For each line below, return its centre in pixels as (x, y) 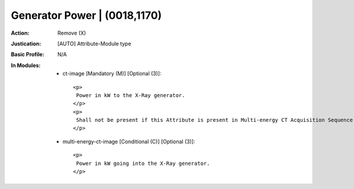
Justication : (26, 44)
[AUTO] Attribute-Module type (94, 44)
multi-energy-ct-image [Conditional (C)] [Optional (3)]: (129, 141)
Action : (20, 33)
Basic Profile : (27, 54)
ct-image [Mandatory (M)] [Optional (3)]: (112, 74)
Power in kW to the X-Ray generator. (130, 95)
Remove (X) (72, 33)
